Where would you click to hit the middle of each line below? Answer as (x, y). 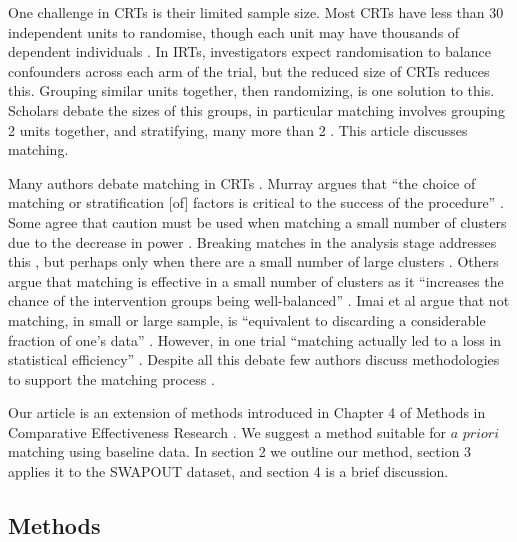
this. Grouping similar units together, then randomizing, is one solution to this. (251, 90)
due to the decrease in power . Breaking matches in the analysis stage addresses (252, 241)
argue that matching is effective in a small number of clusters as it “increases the (256, 280)
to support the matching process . (111, 378)
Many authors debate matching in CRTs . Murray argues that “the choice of (242, 182)
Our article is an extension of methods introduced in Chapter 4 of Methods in (247, 412)
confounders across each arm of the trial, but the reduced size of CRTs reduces (249, 70)
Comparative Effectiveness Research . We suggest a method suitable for (227, 431)
